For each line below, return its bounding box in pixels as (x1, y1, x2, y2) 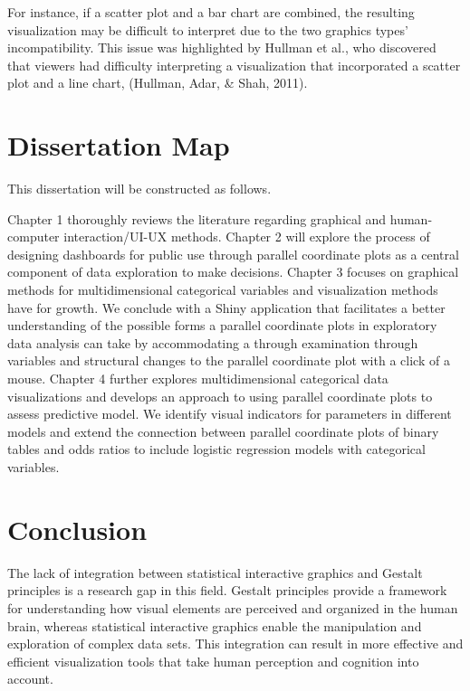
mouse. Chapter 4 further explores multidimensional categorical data (7, 369, 388, 388)
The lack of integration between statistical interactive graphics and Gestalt (7, 563, 423, 582)
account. (7, 669, 53, 688)
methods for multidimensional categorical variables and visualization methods (7, 280, 438, 299)
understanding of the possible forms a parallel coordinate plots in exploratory (7, 316, 437, 335)
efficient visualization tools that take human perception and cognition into (7, 651, 419, 670)
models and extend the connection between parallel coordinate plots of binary (7, 421, 439, 440)
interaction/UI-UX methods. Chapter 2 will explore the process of (63, 227, 430, 246)
